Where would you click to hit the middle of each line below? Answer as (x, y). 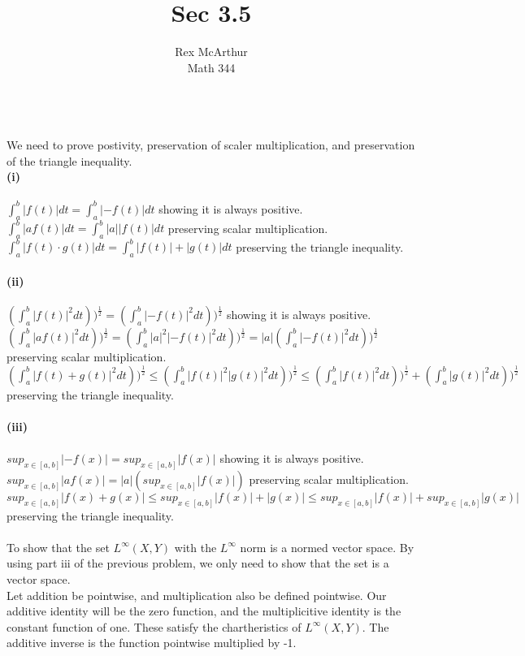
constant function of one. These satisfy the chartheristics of (154, 626)
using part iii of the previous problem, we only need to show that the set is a (198, 563)
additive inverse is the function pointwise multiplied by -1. (152, 643)
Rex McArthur (211, 52)
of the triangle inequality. (69, 160)
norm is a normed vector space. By (327, 547)
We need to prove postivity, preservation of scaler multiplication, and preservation (211, 144)
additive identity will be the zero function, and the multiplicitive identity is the (204, 611)
